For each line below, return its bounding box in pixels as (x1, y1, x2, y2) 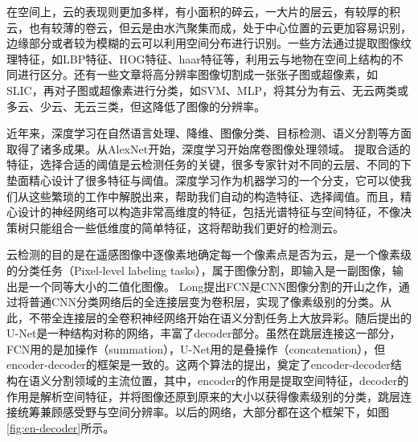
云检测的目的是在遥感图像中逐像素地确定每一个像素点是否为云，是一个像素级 (6, 246, 412, 263)
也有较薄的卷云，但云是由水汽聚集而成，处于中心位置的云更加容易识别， (28, 18, 412, 35)
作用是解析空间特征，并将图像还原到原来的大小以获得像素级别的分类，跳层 (6, 387, 400, 404)
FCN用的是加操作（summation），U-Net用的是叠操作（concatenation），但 (6, 340, 386, 357)
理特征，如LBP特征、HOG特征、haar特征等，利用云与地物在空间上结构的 (6, 50, 392, 67)
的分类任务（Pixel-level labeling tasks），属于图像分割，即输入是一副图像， (6, 261, 392, 278)
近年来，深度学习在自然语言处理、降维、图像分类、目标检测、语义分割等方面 (6, 125, 412, 141)
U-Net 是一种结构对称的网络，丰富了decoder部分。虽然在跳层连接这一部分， (6, 325, 401, 342)
